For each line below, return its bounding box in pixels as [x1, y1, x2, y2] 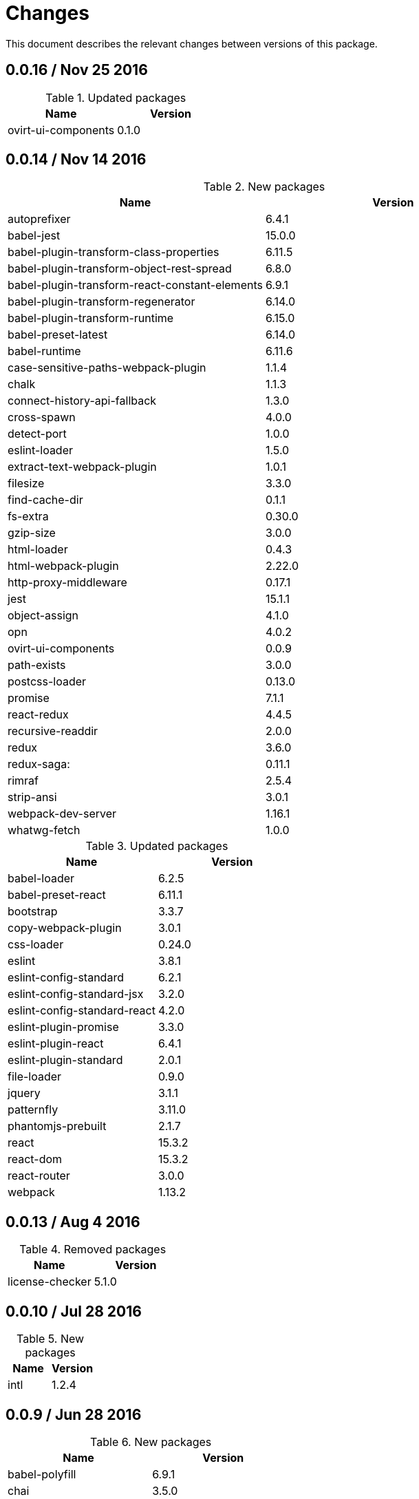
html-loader [8, 542, 68, 557]
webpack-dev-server [8, 807, 117, 821]
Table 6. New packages [90, 1434, 212, 1449]
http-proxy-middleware [8, 575, 127, 590]
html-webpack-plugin [8, 559, 119, 573]
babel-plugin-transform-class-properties [8, 245, 219, 259]
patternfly [8, 1103, 58, 1117]
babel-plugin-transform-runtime [8, 311, 174, 326]
